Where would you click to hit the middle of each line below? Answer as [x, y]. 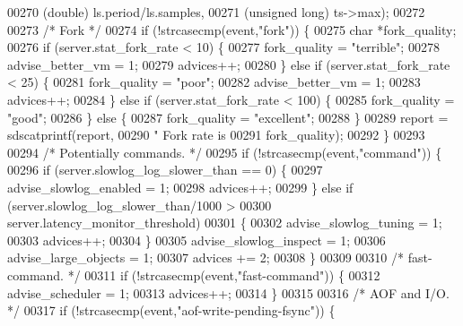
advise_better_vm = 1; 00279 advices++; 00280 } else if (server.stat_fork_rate [229, 64]
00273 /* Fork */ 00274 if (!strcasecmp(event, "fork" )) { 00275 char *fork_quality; [232, 29]
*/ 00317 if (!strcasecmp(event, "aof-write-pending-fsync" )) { [171, 310]
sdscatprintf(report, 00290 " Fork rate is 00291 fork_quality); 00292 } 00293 [216, 135]
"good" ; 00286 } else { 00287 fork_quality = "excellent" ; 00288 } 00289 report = [228, 117]
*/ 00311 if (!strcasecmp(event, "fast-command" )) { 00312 [224, 275]
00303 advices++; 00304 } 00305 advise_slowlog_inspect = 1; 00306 [197, 240]
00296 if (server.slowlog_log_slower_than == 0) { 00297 [165, 170]
